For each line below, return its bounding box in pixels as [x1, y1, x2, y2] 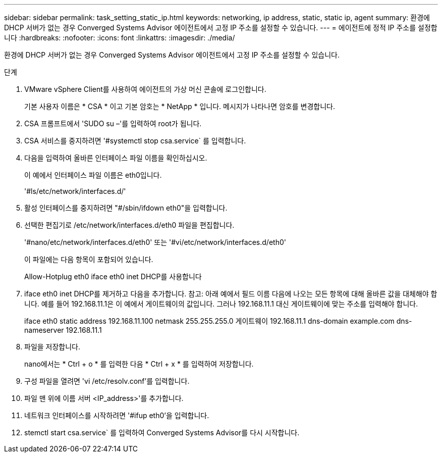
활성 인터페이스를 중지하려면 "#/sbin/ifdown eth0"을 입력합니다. [24, 204, 228, 212]
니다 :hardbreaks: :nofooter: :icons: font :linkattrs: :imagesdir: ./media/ [4, 33, 235, 42]
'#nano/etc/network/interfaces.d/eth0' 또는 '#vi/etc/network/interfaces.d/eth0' [24, 238, 286, 246]
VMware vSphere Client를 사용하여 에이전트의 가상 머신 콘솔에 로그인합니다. [24, 85, 266, 93]
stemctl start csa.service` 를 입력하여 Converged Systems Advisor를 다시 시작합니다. [24, 428, 300, 437]
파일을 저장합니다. [24, 342, 81, 351]
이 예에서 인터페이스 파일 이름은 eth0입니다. [24, 171, 162, 179]
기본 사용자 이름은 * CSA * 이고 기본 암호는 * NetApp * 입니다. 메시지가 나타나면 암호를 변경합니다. [24, 102, 336, 111]
